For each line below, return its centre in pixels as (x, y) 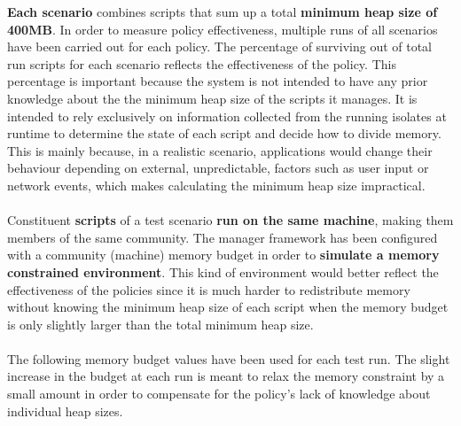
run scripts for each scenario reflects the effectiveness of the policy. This (202, 63)
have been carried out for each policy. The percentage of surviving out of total (220, 46)
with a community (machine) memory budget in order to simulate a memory (223, 255)
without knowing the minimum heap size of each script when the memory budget (228, 307)
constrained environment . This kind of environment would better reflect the (223, 271)
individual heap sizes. (65, 411)
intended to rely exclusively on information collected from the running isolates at (227, 116)
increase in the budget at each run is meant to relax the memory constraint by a (226, 376)
